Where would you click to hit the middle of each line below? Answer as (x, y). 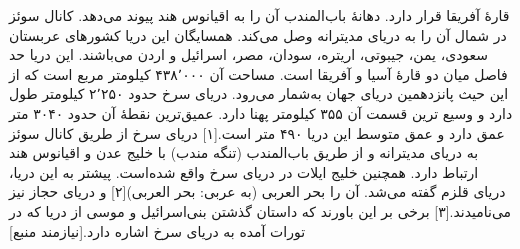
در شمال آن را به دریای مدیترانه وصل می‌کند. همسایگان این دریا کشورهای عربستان (258, 34)
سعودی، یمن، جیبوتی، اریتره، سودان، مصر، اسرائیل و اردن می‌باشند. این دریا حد (249, 54)
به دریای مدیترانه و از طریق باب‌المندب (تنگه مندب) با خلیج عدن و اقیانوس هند (244, 152)
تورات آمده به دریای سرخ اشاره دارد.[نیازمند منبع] (157, 230)
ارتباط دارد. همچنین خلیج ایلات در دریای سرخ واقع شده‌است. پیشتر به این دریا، (244, 171)
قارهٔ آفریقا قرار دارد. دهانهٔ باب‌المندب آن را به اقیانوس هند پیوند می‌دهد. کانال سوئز (259, 15)
